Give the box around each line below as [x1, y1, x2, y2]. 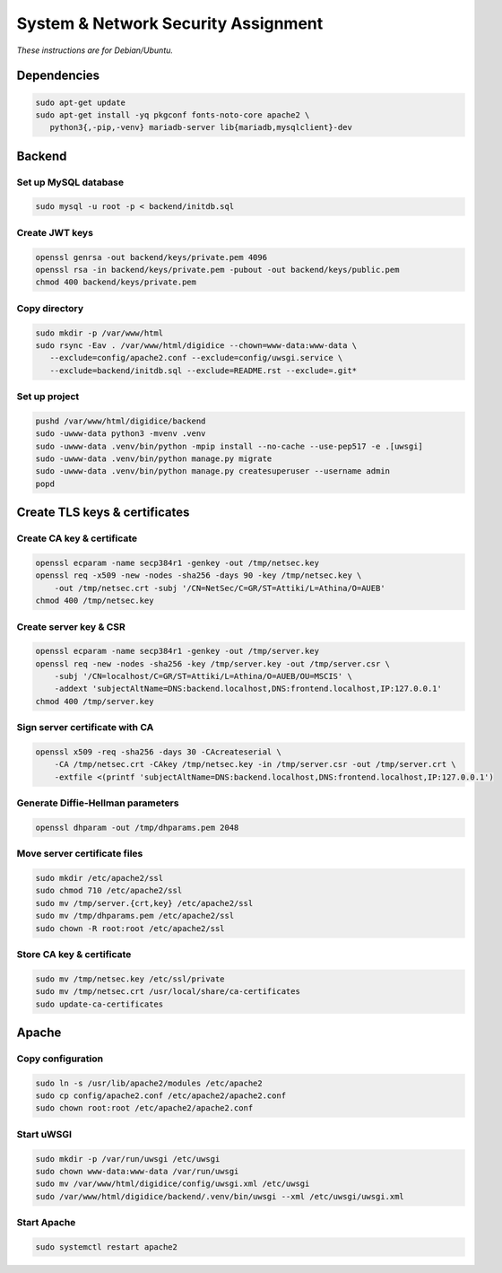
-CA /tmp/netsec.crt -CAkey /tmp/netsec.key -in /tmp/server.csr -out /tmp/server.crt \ [54, 759, 456, 770]
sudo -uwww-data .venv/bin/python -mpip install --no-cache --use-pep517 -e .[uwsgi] [35, 440, 423, 451]
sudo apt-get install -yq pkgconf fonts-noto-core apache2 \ [35, 109, 310, 120]
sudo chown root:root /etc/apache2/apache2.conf [35, 1103, 254, 1113]
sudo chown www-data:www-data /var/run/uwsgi [35, 1166, 239, 1176]
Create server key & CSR [16, 620, 125, 632]
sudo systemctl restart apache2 [35, 1242, 178, 1251]
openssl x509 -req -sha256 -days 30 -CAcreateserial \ [35, 746, 281, 757]
